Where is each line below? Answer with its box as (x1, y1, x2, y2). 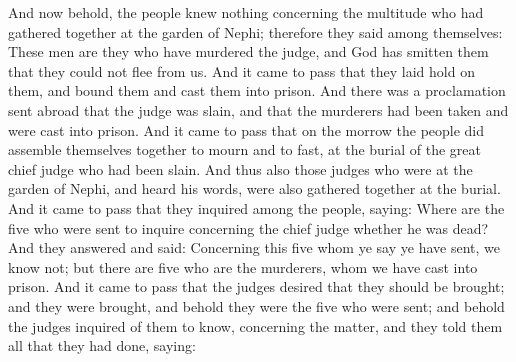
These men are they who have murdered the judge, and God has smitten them (8, 41, 489, 62)
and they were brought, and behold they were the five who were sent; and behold (8, 295, 505, 316)
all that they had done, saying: (8, 335, 196, 356)
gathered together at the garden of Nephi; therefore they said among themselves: (8, 21, 503, 42)
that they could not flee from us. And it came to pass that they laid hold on (8, 60, 475, 81)
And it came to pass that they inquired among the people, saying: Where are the (8, 197, 505, 218)
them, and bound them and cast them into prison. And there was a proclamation (8, 80, 506, 101)
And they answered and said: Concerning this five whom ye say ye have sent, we (8, 237, 500, 258)
